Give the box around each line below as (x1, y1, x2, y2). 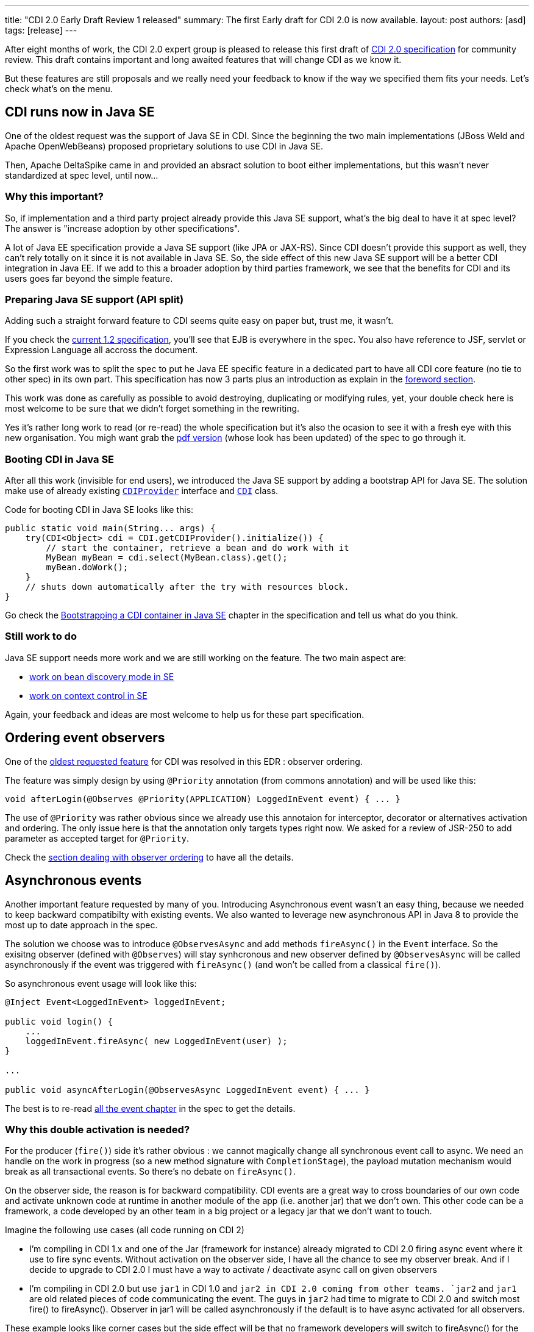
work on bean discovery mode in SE (29, 671, 174, 682)
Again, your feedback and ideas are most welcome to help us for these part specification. (5, 709, 365, 720)
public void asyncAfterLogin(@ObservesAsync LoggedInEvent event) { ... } (5, 1084, 370, 1095)
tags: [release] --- (5, 25, 77, 35)
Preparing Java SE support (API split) (5, 293, 184, 306)
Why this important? (5, 190, 104, 203)
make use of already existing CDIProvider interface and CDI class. (5, 485, 279, 496)
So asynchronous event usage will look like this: (5, 978, 197, 989)
